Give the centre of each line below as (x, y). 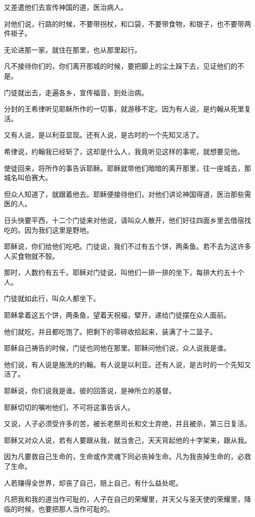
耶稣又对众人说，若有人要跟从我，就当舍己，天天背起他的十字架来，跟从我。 (127, 440)
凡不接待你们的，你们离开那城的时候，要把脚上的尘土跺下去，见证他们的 (121, 66)
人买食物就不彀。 (31, 256)
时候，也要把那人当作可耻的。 (65, 508)
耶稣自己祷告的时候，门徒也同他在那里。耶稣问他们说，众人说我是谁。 (117, 348)
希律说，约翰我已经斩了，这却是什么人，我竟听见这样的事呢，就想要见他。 (124, 151)
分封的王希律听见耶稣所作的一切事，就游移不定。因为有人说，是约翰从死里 (124, 109)
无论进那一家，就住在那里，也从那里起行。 (73, 49)
